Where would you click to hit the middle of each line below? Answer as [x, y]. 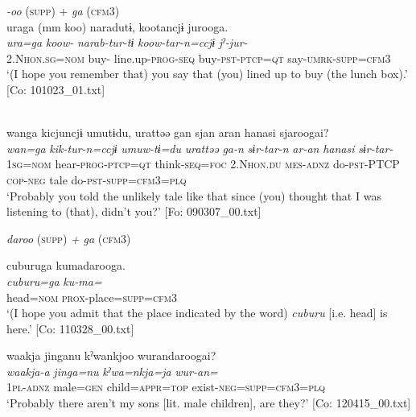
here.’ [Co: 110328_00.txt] [70, 328]
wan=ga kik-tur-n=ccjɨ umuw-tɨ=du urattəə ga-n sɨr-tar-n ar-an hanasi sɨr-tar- [200, 148]
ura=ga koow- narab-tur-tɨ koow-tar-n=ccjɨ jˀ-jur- [127, 42]
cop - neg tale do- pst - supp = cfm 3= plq [97, 179]
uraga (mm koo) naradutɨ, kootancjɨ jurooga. [117, 26]
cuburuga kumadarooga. [66, 265]
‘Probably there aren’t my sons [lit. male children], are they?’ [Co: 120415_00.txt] [209, 403]
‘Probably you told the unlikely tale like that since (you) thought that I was [194, 195]
